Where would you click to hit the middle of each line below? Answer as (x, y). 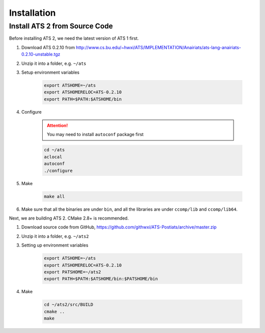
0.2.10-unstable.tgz (41, 55)
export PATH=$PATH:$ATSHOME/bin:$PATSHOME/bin (101, 279)
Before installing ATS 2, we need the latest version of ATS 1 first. (74, 38)
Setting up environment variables (55, 245)
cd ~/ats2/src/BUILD (68, 305)
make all (54, 196)
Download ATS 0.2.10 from (48, 47)
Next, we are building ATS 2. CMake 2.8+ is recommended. (69, 218)
